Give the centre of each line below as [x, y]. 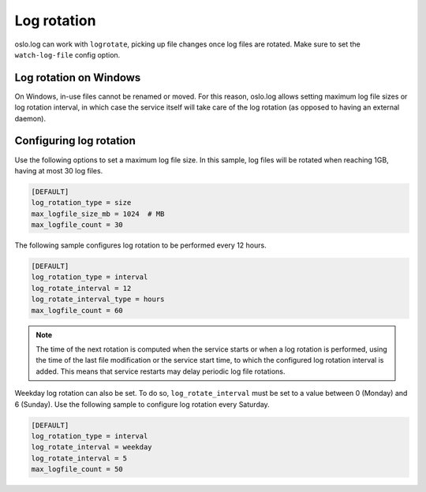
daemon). [30, 118]
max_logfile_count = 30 [77, 225]
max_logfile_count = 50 [77, 470]
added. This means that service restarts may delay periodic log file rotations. [161, 371]
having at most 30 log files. [59, 170]
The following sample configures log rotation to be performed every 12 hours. [141, 245]
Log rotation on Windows [78, 78]
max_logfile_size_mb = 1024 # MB [98, 214]
